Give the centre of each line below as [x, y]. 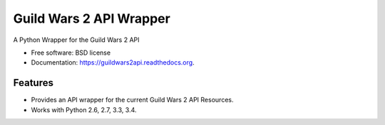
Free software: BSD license [71, 53]
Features [33, 83]
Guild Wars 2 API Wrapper [92, 18]
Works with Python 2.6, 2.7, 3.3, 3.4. [84, 109]
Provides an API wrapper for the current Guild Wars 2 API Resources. [132, 100]
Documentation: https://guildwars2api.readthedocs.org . [113, 62]
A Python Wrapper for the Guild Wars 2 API [76, 40]
